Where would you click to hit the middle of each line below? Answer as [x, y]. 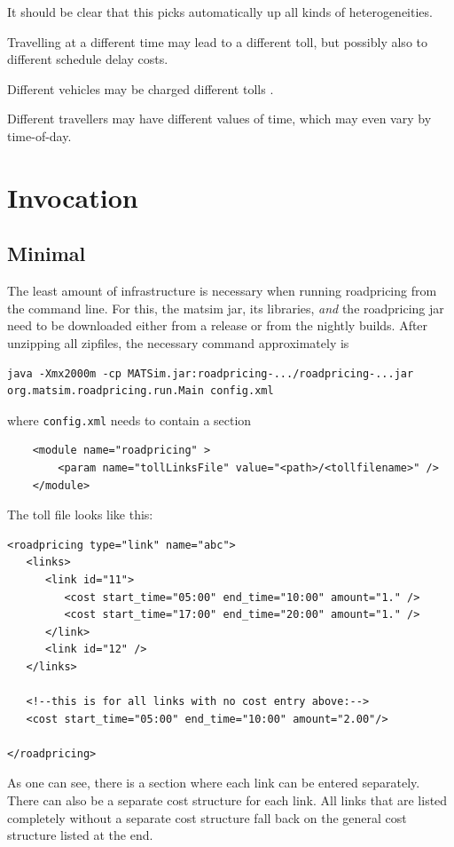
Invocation [73, 197]
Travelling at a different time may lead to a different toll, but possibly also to [217, 41]
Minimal [47, 253]
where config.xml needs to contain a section [129, 420]
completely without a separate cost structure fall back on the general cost [207, 817]
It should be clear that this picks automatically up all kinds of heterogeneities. [220, 12]
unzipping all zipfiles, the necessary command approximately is [178, 342]
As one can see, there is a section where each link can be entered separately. [214, 783]
